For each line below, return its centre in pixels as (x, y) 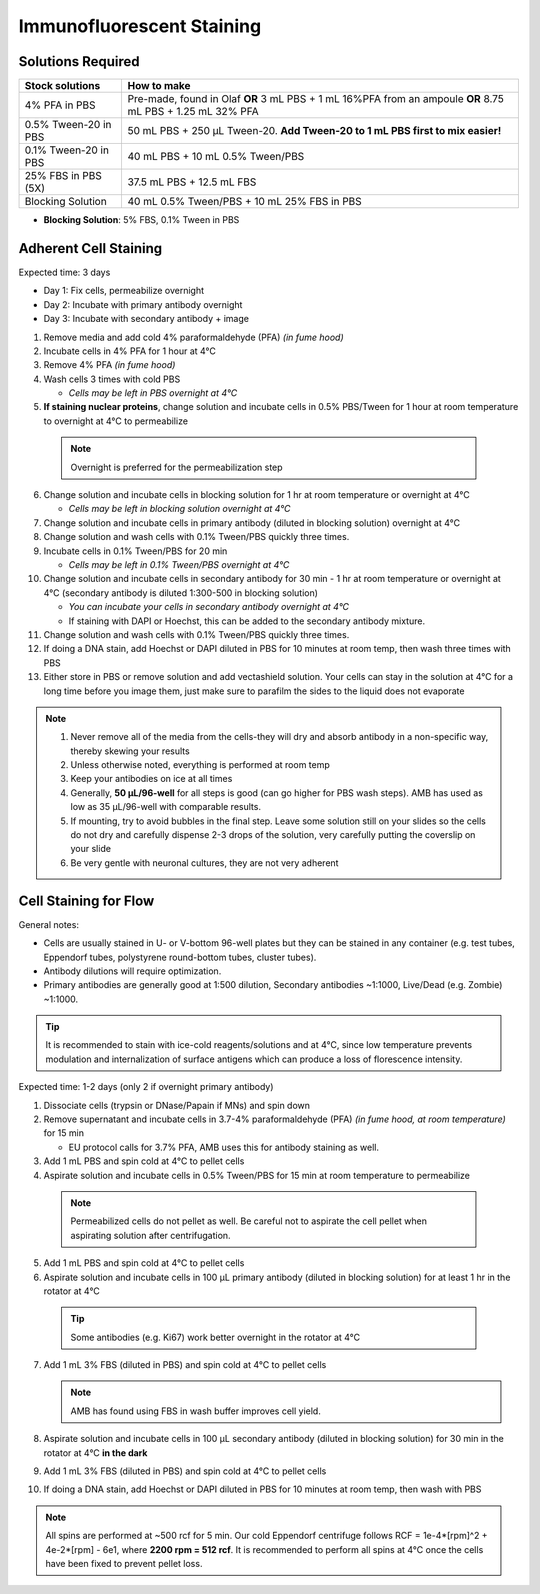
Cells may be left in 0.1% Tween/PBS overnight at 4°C (179, 564)
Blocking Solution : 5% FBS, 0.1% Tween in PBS (141, 220)
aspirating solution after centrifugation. (150, 1235)
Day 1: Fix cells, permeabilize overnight (124, 291)
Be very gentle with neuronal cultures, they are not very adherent (204, 862)
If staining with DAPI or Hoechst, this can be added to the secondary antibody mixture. (246, 621)
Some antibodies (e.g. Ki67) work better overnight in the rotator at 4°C (215, 1337)
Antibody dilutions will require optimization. (132, 971)
